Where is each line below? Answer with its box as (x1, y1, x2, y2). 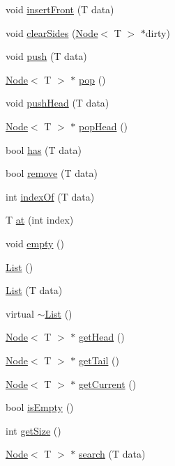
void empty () (6, 235, 65, 250)
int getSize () (6, 423, 61, 437)
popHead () (79, 118, 128, 133)
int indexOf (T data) (6, 189, 95, 203)
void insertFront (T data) (6, 2, 114, 16)
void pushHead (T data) (6, 95, 109, 110)
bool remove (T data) (6, 166, 98, 180)
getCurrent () (79, 376, 137, 391)
